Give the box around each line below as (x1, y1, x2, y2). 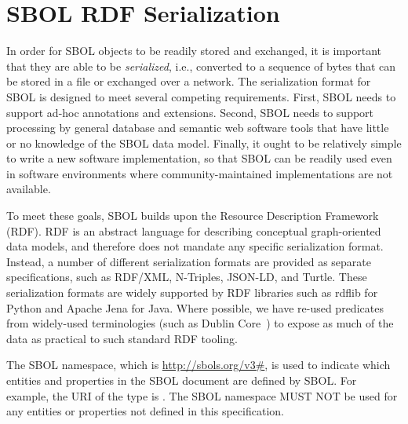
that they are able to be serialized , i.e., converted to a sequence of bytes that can (6, 57, 396, 74)
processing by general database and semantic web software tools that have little (6, 119, 389, 136)
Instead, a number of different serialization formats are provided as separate (6, 253, 371, 269)
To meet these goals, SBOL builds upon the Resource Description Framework (6, 207, 379, 224)
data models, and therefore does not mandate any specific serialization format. (6, 238, 384, 254)
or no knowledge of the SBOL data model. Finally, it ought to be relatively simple (6, 134, 402, 151)
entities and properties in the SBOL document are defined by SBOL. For (6, 372, 357, 388)
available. (6, 181, 51, 197)
